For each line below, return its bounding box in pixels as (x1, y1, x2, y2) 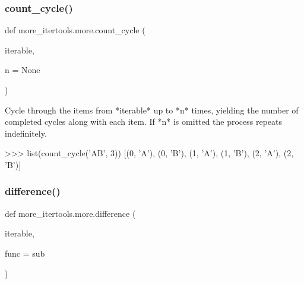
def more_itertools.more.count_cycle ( (5, 24, 145, 36)
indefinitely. (5, 127, 47, 139)
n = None (5, 64, 40, 76)
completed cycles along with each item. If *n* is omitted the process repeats (5, 115, 283, 128)
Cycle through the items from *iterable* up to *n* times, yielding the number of (5, 103, 299, 116)
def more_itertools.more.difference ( (5, 207, 136, 219)
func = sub (5, 247, 45, 259)
